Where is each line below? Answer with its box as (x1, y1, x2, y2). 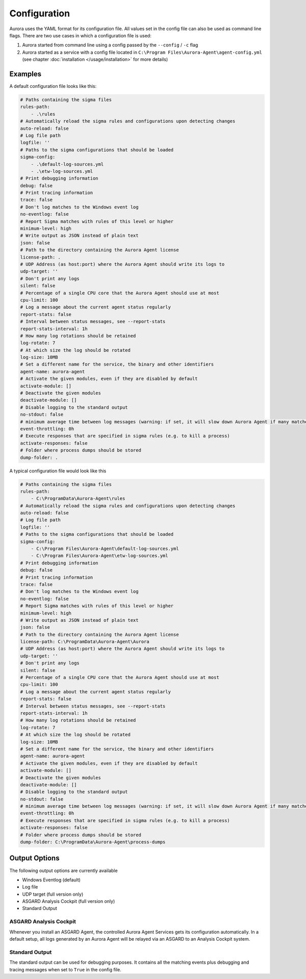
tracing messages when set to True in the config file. (9, 966, 122, 972)
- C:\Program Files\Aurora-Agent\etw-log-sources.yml (31, 553, 168, 559)
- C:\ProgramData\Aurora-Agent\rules (31, 496, 125, 502)
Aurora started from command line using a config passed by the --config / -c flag (22, 42, 198, 48)
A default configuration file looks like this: (9, 83, 97, 89)
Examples (9, 70, 42, 78)
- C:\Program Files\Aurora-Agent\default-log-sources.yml (31, 546, 179, 552)
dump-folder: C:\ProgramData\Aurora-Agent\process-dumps (20, 839, 166, 845)
